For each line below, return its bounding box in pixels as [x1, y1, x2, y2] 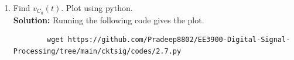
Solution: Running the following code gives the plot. [13, 13, 204, 26]
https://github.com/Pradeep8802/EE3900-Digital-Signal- [67, 36, 290, 44]
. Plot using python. [61, 2, 133, 13]
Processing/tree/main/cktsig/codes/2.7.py [13, 47, 182, 56]
